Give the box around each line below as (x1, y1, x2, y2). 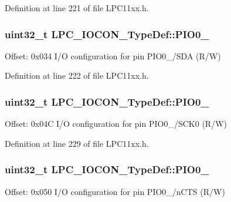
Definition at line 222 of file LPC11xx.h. (5, 69, 149, 82)
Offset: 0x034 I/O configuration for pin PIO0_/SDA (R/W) (5, 49, 221, 62)
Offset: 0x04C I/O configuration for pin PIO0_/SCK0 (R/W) (5, 117, 227, 130)
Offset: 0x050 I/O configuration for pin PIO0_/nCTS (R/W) (5, 185, 225, 197)
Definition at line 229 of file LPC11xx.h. (5, 137, 149, 149)
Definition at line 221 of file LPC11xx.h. (5, 2, 149, 14)
